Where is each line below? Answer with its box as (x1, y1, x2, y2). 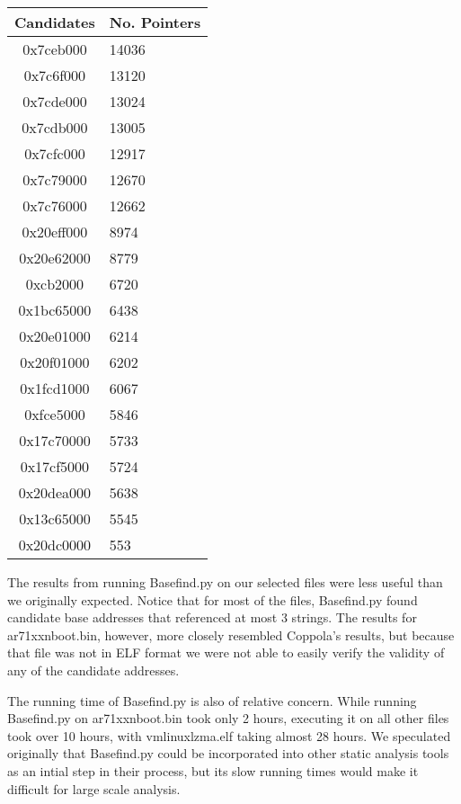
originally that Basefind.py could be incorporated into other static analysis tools (7, 744, 449, 763)
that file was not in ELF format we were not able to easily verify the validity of (7, 643, 445, 662)
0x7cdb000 (22, 117, 88, 138)
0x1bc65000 (18, 299, 92, 320)
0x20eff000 (22, 221, 88, 242)
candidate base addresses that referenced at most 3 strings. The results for (7, 608, 417, 627)
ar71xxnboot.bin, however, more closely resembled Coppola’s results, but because (7, 625, 455, 644)
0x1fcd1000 (20, 378, 90, 398)
